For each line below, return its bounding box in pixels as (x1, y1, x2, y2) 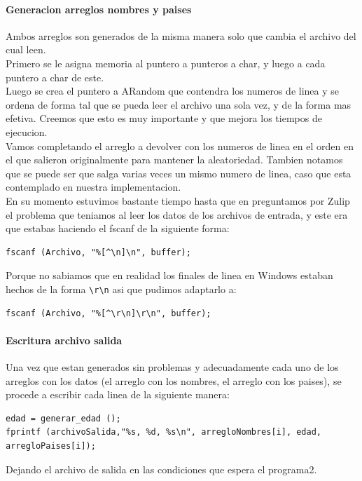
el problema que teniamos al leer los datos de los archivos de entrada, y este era (6, 207, 348, 222)
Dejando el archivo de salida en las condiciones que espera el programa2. (6, 461, 317, 476)
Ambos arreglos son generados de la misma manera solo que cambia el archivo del (6, 28, 356, 43)
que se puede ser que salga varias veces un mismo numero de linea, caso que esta (6, 165, 351, 180)
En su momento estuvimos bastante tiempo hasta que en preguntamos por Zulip (6, 193, 350, 208)
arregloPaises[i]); (6, 440, 96, 451)
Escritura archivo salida (6, 332, 123, 347)
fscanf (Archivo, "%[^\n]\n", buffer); (6, 247, 191, 257)
